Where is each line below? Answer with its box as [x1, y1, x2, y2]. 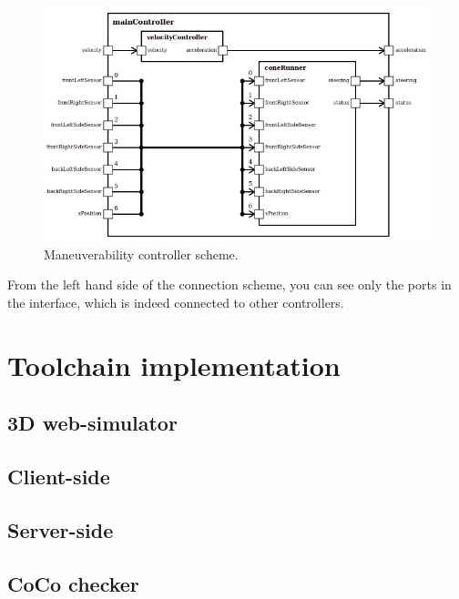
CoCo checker [7, 569, 139, 597]
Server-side [7, 515, 114, 543]
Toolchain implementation [7, 346, 341, 383]
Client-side [7, 462, 110, 490]
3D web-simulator [7, 409, 178, 437]
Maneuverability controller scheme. [44, 244, 239, 263]
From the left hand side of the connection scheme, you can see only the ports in [7, 275, 452, 294]
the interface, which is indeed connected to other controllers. [7, 292, 344, 311]
